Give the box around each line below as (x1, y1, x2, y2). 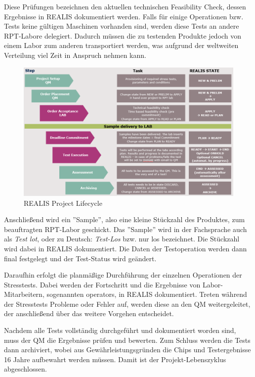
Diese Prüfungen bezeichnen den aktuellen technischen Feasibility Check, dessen (4, 1, 246, 11)
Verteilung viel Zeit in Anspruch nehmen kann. (4, 49, 146, 60)
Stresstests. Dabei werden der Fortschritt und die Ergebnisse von (4, 279, 201, 289)
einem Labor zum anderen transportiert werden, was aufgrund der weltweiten (4, 40, 239, 50)
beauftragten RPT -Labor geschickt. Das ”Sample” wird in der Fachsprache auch (4, 224, 247, 234)
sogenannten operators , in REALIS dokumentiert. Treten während (46, 289, 247, 299)
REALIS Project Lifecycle (24, 197, 102, 208)
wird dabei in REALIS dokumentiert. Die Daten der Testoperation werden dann (4, 243, 247, 253)
